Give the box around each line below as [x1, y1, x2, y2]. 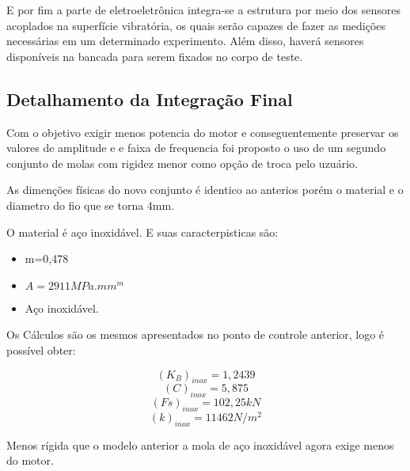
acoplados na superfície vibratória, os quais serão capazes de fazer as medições [6, 17, 386, 33]
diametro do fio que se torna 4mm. [6, 196, 175, 213]
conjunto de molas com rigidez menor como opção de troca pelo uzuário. [6, 154, 358, 171]
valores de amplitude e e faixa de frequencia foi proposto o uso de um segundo [6, 139, 386, 156]
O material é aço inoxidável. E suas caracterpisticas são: [6, 223, 279, 240]
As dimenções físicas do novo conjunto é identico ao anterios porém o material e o [6, 181, 404, 198]
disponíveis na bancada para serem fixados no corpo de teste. [6, 47, 303, 64]
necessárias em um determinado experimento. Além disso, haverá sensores [6, 32, 364, 49]
